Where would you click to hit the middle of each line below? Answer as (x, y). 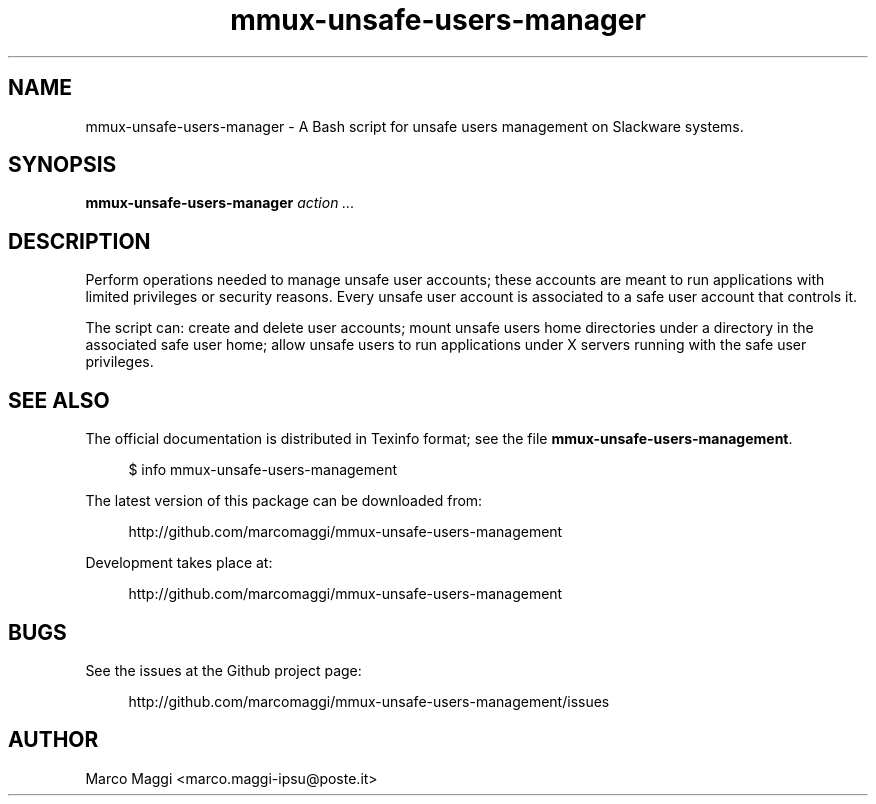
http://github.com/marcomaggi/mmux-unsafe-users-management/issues (369, 701)
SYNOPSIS (62, 165)
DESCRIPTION (79, 241)
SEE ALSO (59, 400)
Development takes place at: (179, 563)
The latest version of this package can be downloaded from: (284, 501)
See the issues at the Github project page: (223, 670)
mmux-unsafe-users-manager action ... (220, 203)
